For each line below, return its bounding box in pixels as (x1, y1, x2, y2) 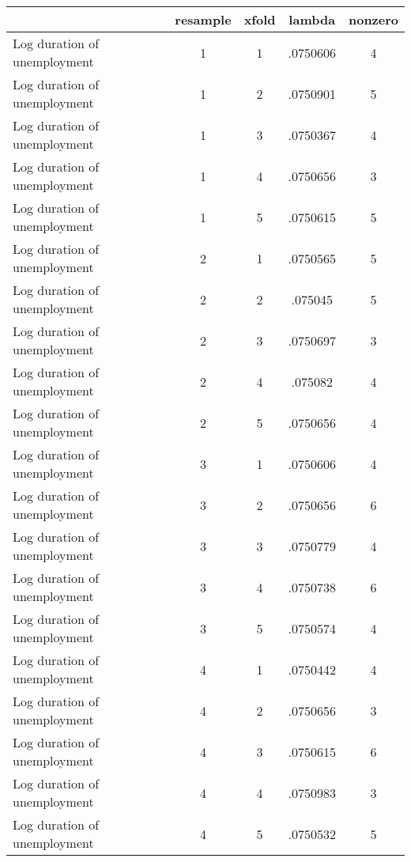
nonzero (348, 10, 398, 28)
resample (175, 10, 232, 28)
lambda (288, 10, 336, 28)
